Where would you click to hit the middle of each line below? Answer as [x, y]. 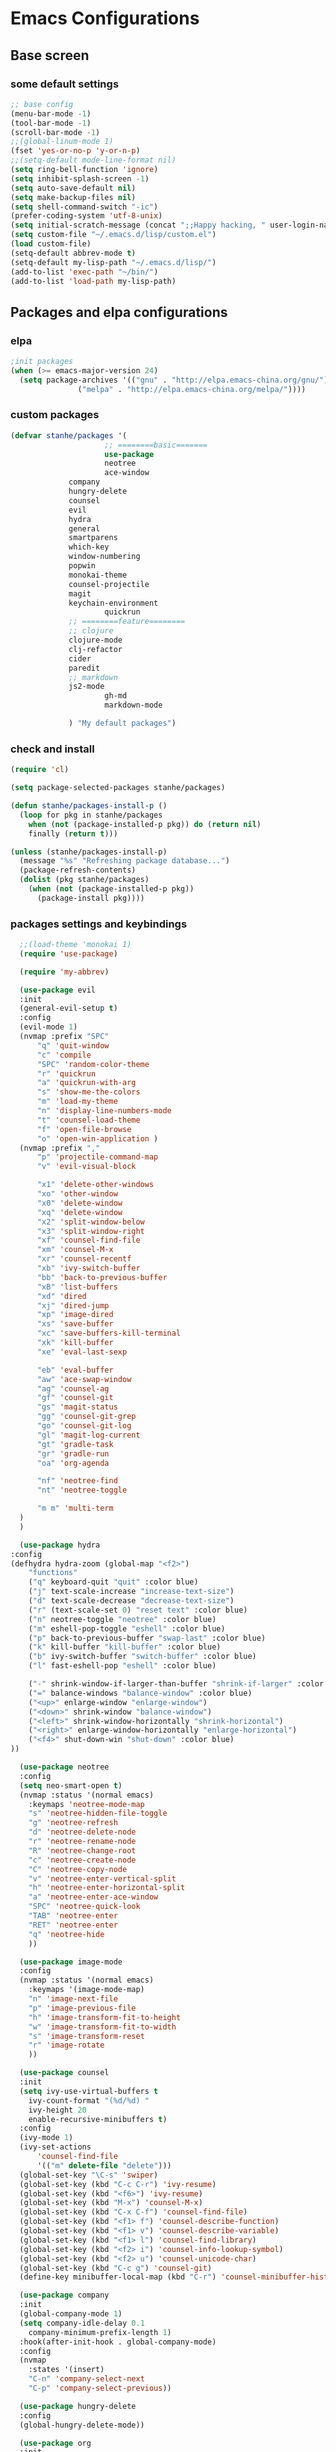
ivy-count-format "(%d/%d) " [89, 2100]
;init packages [42, 362]
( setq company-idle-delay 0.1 [82, 2323]
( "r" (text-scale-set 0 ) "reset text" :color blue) [138, 1610]
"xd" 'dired [61, 1296]
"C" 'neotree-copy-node [78, 1869]
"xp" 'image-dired [75, 1315]
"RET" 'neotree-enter [73, 1925]
